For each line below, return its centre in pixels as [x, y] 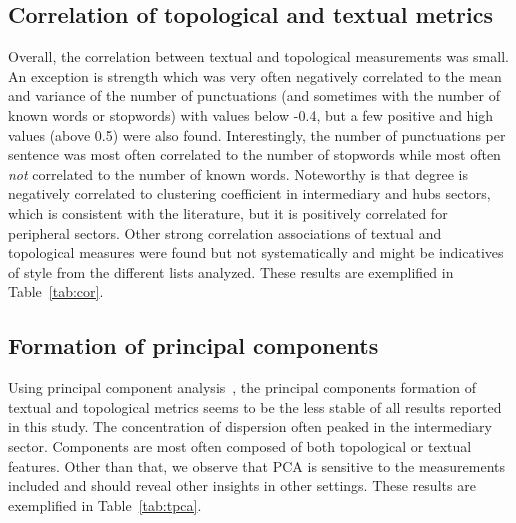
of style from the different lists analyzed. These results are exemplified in [231, 271]
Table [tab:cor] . [56, 291]
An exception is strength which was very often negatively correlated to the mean [255, 75]
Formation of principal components [193, 345]
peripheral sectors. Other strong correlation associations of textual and [225, 232]
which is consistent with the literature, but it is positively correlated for [228, 212]
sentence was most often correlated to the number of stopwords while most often [254, 154]
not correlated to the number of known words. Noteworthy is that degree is [238, 173]
